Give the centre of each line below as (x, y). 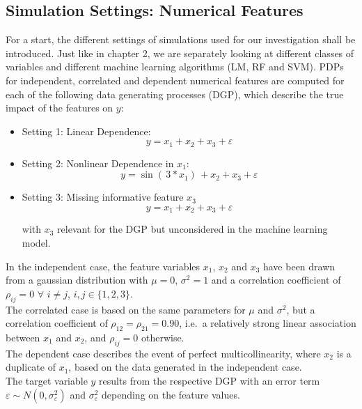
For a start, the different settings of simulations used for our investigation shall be (181, 39)
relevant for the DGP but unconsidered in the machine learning (192, 229)
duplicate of (31, 367)
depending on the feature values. (171, 394)
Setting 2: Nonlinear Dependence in (98, 163)
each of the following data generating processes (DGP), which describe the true (175, 94)
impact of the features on (60, 108)
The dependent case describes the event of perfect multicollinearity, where (163, 353)
